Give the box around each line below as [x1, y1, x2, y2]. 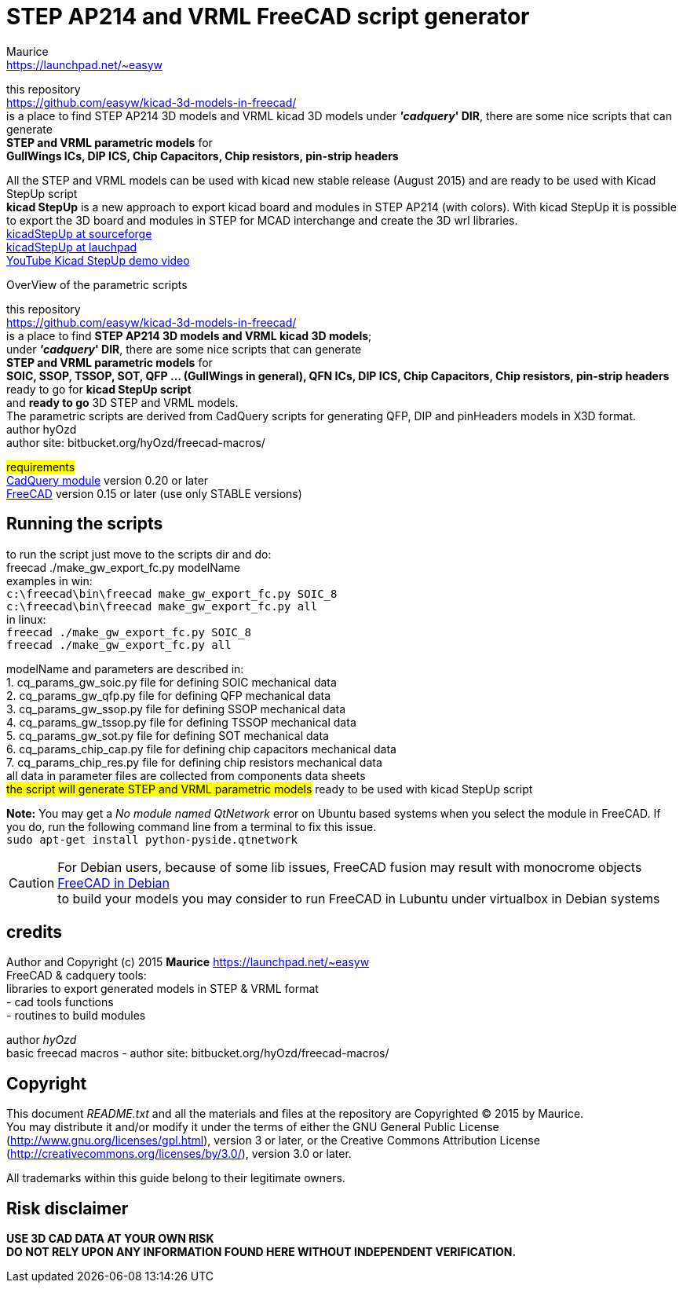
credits [6, 922, 63, 943]
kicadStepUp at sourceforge [6, 226, 152, 240]
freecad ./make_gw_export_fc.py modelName [6, 560, 241, 574]
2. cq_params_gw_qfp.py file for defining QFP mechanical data [6, 688, 331, 702]
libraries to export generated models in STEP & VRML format [6, 982, 319, 996]
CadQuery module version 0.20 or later [6, 473, 209, 487]
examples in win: [6, 573, 93, 588]
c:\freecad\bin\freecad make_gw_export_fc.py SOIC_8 [6, 587, 338, 600]
